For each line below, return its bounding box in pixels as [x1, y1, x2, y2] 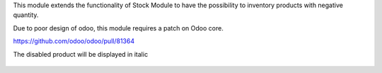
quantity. [13, 11, 39, 19]
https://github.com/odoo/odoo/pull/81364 [13, 37, 134, 45]
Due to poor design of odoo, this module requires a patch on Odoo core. [13, 23, 224, 32]
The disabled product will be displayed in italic [13, 50, 149, 58]
